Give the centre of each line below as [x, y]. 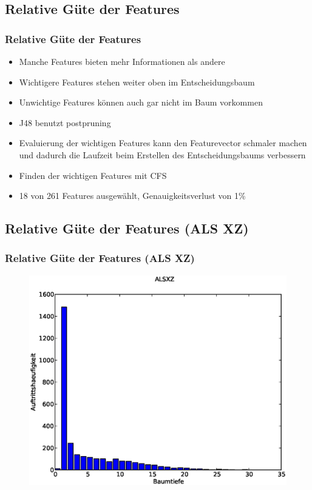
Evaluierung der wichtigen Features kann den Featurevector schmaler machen [163, 143]
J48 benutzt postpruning [65, 122]
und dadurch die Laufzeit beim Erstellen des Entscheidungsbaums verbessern [162, 154]
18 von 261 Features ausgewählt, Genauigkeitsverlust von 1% [132, 196]
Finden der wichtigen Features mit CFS [93, 175]
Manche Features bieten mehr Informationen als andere [122, 61]
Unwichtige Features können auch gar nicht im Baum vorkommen [141, 102]
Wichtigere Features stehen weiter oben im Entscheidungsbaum [137, 82]
